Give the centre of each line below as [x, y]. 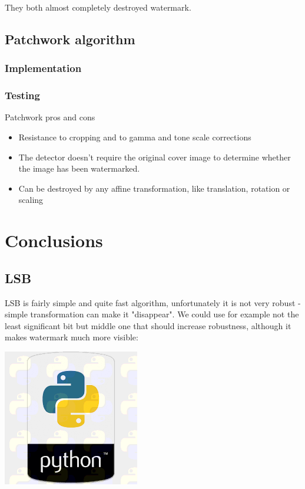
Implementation [43, 68]
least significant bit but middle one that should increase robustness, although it [148, 325]
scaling [31, 200]
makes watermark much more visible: [72, 337]
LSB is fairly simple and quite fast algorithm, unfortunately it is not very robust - [153, 302]
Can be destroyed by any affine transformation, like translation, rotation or [154, 188]
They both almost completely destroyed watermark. [98, 7]
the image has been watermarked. [79, 168]
